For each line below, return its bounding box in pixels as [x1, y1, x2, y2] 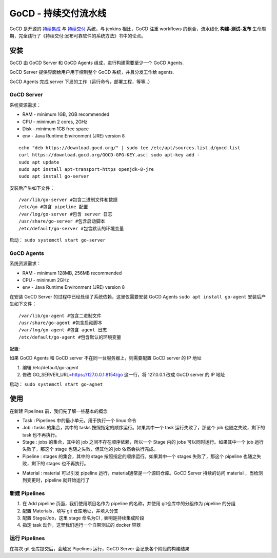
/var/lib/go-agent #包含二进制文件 [18, 313, 102, 318]
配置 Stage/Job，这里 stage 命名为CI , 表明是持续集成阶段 [22, 514, 145, 521]
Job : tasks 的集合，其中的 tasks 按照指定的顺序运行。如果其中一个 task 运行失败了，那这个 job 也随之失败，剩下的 [22, 425, 265, 431]
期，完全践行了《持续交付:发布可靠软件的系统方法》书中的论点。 [9, 32, 146, 38]
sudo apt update [18, 159, 60, 165]
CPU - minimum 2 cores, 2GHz [22, 118, 88, 125]
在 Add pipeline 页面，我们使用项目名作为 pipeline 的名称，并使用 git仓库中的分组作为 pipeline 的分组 [22, 501, 236, 507]
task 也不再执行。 [22, 431, 60, 438]
